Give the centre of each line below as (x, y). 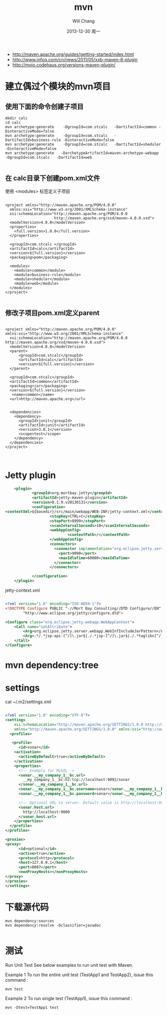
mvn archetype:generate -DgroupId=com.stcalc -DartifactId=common (81, 127)
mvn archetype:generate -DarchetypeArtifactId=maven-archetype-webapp (82, 153)
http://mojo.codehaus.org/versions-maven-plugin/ (64, 65)
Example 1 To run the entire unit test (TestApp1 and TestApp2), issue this (79, 975)
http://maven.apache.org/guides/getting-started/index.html (73, 54)
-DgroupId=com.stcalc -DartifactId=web (49, 157)
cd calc (13, 123)
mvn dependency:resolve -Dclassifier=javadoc (53, 925)
